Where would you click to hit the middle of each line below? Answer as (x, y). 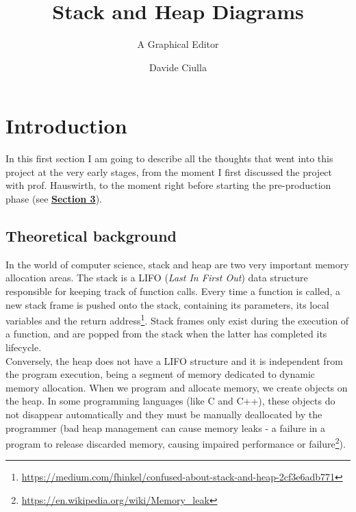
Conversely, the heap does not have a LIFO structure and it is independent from (174, 360)
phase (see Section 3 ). (54, 199)
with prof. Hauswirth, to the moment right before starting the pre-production (168, 185)
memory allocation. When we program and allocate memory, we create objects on (177, 387)
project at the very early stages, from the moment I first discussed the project (169, 171)
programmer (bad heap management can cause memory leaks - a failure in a (165, 427)
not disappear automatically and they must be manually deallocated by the (164, 414)
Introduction (66, 126)
